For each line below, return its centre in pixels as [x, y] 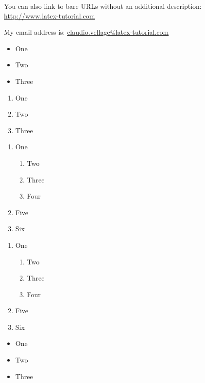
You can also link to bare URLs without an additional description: [103, 6]
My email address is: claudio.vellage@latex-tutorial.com [86, 32]
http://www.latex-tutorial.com [50, 15]
